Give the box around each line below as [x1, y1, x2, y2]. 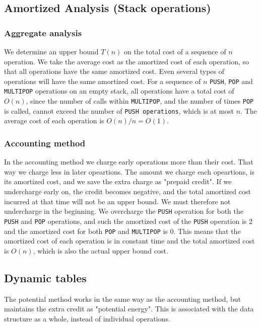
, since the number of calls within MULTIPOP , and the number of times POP [26, 96, 254, 106]
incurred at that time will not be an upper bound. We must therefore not [4, 196, 231, 206]
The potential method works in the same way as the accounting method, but [4, 293, 241, 304]
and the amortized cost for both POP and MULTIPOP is [4, 225, 168, 236]
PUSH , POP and [209, 75, 253, 86]
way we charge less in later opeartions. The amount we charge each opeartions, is [4, 166, 255, 177]
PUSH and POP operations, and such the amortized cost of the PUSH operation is [4, 215, 247, 226]
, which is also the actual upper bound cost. [33, 245, 168, 256]
